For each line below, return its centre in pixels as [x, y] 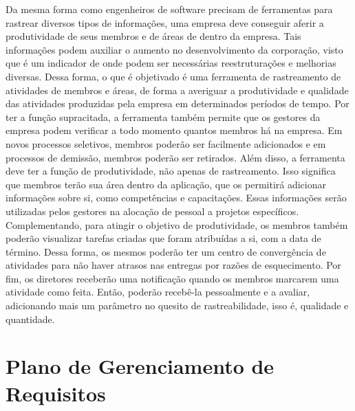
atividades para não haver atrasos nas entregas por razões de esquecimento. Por [173, 265]
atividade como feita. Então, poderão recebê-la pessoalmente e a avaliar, [158, 292]
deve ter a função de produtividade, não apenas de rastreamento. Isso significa [171, 171]
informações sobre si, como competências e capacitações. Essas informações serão [176, 198]
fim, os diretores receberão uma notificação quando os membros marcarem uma [172, 278]
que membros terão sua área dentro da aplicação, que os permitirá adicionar [166, 184]
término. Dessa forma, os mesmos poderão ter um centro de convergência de [166, 251]
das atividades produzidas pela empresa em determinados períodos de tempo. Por [177, 103]
